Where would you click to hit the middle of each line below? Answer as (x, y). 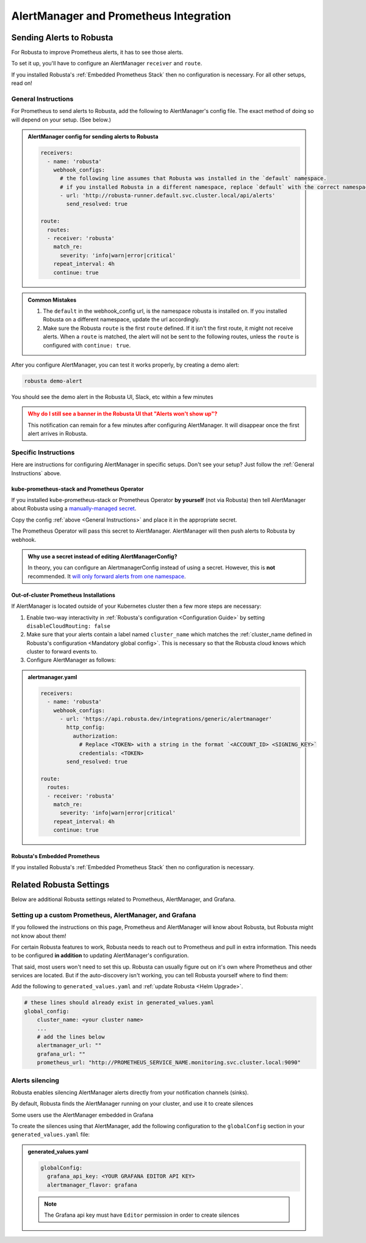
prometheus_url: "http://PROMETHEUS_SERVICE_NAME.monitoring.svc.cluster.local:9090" (169, 1063)
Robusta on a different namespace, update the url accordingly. (122, 319)
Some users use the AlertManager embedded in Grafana (82, 1115)
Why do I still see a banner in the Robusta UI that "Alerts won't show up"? (123, 414)
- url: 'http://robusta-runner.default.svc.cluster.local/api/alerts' (168, 196)
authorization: (95, 736)
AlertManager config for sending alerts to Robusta (93, 137)
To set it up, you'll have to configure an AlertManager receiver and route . (107, 64)
